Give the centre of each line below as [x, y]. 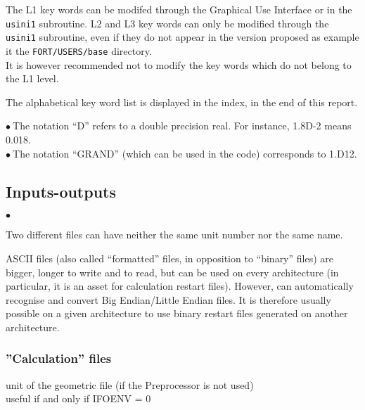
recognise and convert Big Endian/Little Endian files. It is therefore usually [168, 299]
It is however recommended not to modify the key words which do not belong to [179, 64]
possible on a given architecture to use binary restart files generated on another [177, 313]
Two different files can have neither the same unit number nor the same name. [174, 235]
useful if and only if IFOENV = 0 [78, 398]
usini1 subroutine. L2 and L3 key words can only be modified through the [167, 23]
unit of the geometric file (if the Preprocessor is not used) [130, 384]
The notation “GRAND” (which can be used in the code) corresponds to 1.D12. [185, 153]
